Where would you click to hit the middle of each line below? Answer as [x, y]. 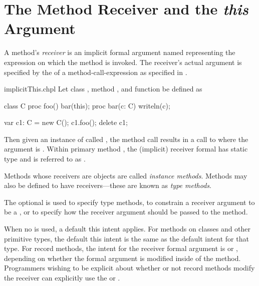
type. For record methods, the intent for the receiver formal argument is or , [121, 248]
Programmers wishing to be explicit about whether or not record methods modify [129, 268]
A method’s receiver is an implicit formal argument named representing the [120, 52]
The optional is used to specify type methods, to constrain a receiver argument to [129, 202]
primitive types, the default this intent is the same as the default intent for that [126, 238]
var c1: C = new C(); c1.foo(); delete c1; [66, 122]
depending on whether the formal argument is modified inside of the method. [122, 258]
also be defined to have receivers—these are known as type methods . [108, 185]
